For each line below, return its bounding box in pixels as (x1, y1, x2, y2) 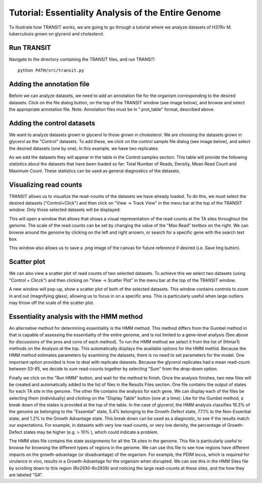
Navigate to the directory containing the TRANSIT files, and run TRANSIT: (9, 56, 156, 62)
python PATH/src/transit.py (17, 68, 84, 73)
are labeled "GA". (9, 472, 43, 478)
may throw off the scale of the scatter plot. (9, 300, 95, 306)
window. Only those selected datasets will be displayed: (9, 207, 121, 213)
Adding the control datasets (9, 119, 96, 127)
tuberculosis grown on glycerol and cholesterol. (9, 31, 104, 36)
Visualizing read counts (9, 180, 82, 189)
